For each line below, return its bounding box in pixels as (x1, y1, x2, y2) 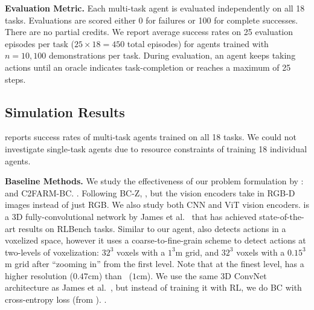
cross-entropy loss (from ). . (5, 293, 107, 306)
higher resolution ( (5, 269, 73, 282)
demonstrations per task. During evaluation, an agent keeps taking (48, 49, 296, 62)
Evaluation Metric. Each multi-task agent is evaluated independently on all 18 (5, 2, 305, 14)
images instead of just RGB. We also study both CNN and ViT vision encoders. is (5, 198, 309, 211)
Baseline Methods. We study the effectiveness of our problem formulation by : (5, 175, 304, 187)
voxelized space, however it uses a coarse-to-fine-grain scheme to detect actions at (5, 234, 306, 247)
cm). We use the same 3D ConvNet (136, 269, 267, 282)
